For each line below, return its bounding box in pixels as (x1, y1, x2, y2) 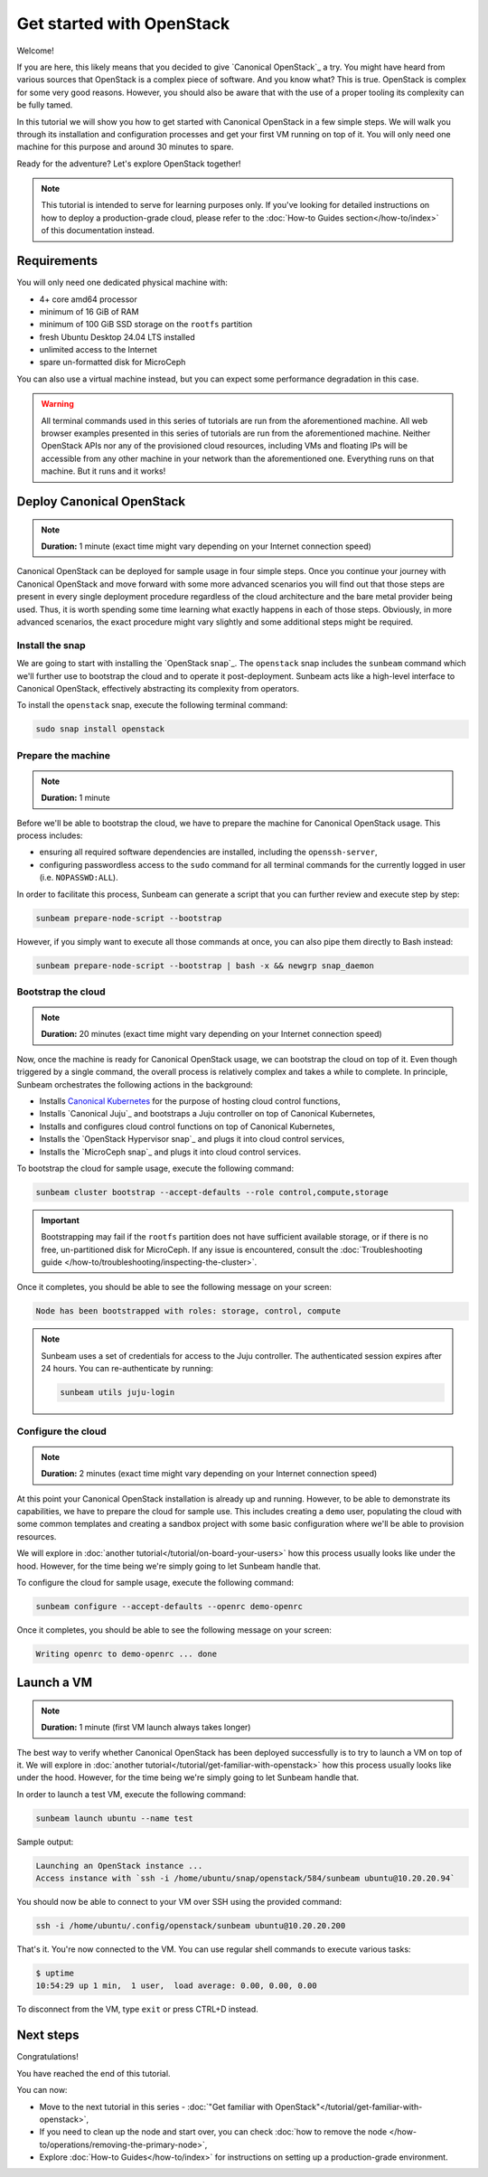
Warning (41, 399, 74, 410)
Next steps (16, 2028, 80, 2043)
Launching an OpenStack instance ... (35, 1861, 203, 1871)
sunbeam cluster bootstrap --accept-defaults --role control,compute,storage (35, 1187, 389, 1197)
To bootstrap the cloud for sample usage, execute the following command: (16, 1163, 294, 1173)
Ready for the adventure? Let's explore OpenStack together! (16, 158, 241, 169)
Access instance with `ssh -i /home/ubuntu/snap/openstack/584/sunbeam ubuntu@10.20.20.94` (35, 1873, 455, 1884)
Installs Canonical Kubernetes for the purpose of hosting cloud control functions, (39, 1096, 341, 1107)
